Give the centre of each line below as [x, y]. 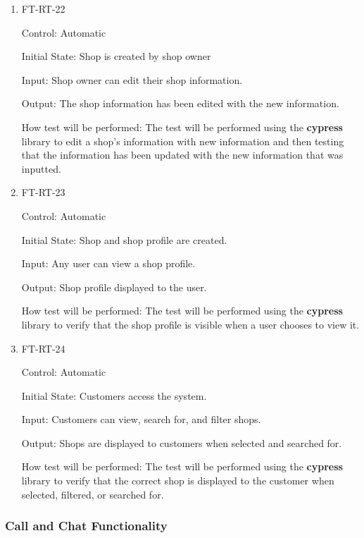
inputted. [41, 168]
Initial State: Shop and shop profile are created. [124, 239]
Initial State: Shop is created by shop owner [116, 56]
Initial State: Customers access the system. [114, 395]
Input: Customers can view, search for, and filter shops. [141, 419]
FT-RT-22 [43, 8]
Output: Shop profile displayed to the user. [114, 287]
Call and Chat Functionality [86, 526]
